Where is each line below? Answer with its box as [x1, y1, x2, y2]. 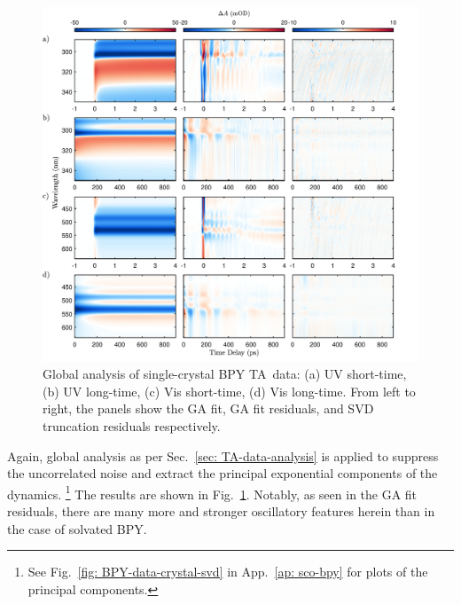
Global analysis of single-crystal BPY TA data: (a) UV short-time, [43, 365, 407, 383]
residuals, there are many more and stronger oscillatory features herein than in [7, 501, 435, 520]
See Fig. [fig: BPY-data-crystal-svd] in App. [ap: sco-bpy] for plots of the [27, 562, 428, 581]
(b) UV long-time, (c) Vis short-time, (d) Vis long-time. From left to [43, 381, 416, 400]
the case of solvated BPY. [7, 519, 147, 537]
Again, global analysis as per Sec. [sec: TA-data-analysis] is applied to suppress [7, 446, 439, 465]
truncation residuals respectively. [43, 416, 221, 435]
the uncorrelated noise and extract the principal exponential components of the [7, 464, 438, 482]
